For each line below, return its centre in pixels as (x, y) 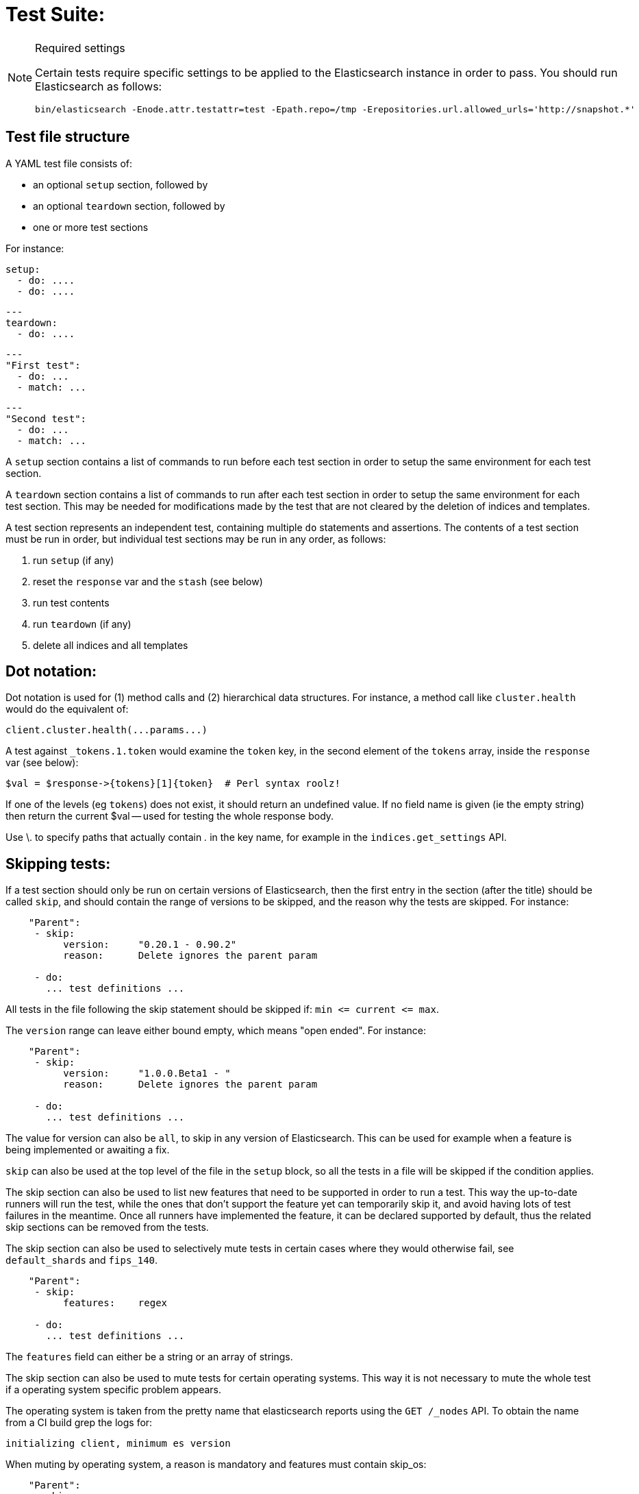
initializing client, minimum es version (118, 1444)
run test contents (71, 602)
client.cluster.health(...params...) (107, 730)
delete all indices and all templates (111, 645)
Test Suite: (55, 14)
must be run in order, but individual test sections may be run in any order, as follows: (196, 539)
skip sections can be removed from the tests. (107, 1227)
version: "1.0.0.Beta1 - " (147, 1074)
